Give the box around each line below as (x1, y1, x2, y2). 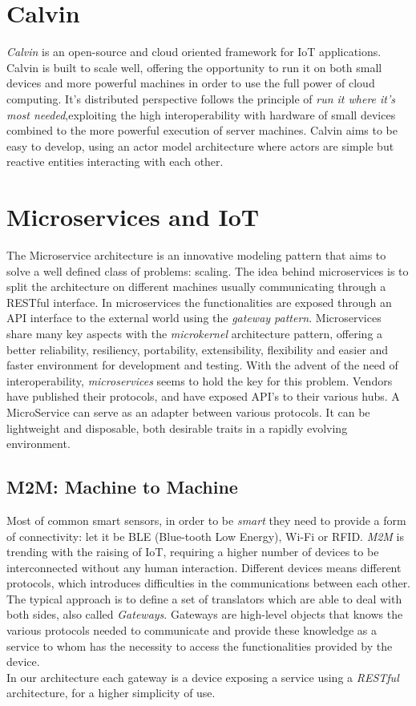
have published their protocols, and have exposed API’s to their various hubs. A (6, 388, 400, 405)
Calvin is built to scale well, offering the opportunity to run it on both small (6, 58, 382, 75)
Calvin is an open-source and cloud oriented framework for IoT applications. (6, 43, 382, 60)
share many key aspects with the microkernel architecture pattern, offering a (6, 325, 383, 341)
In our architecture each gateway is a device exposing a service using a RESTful (6, 668, 399, 685)
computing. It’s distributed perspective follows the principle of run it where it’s (6, 90, 396, 107)
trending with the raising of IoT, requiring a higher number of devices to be (6, 543, 379, 560)
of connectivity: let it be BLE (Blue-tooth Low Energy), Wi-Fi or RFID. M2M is (6, 527, 404, 544)
